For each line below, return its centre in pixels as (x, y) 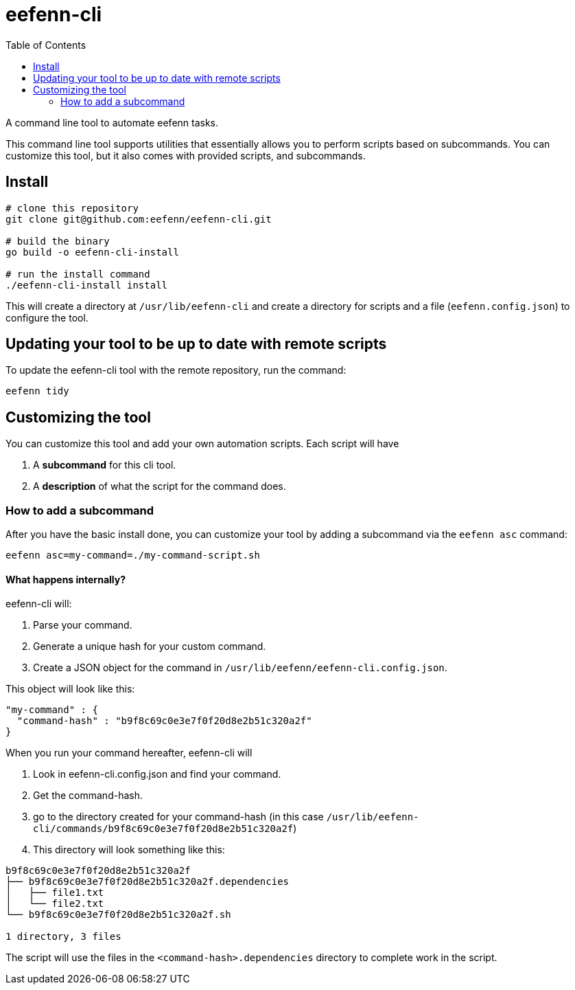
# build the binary (58, 241)
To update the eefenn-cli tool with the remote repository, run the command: (176, 370)
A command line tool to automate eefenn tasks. (112, 122)
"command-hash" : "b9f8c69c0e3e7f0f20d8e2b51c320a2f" (164, 721)
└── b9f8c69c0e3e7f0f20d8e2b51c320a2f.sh (118, 915)
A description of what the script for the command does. (160, 486)
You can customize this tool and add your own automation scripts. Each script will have (202, 444)
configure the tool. (47, 317)
